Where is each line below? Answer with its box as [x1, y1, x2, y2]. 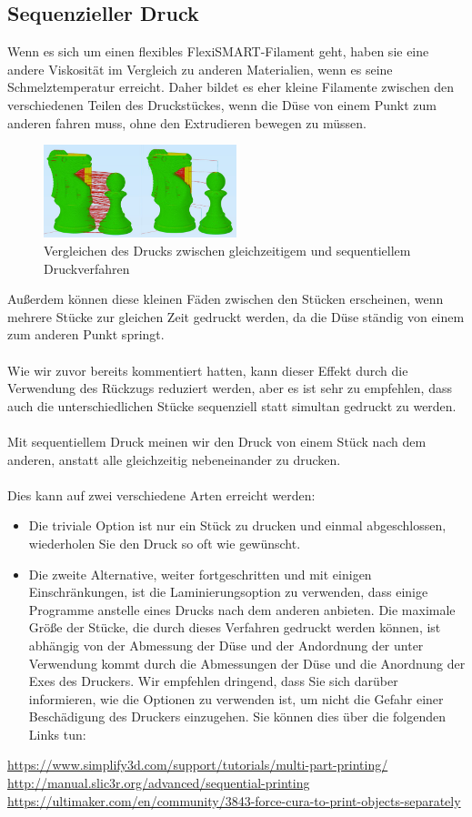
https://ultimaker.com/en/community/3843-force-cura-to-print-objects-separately [7, 791, 461, 810]
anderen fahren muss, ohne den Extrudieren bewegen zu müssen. [7, 113, 367, 132]
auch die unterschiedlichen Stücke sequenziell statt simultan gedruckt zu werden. [7, 396, 457, 415]
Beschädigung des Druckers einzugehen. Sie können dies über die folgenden [28, 707, 446, 726]
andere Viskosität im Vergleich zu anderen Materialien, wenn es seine [7, 59, 393, 78]
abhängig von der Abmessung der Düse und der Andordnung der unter [28, 635, 424, 654]
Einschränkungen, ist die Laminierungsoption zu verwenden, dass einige [28, 582, 428, 601]
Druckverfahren [44, 258, 130, 277]
